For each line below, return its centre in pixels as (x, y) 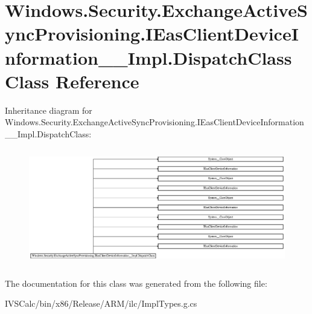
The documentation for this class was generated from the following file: (136, 283)
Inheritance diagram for (49, 110)
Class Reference (72, 81)
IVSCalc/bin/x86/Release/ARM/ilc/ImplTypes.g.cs (101, 303)
